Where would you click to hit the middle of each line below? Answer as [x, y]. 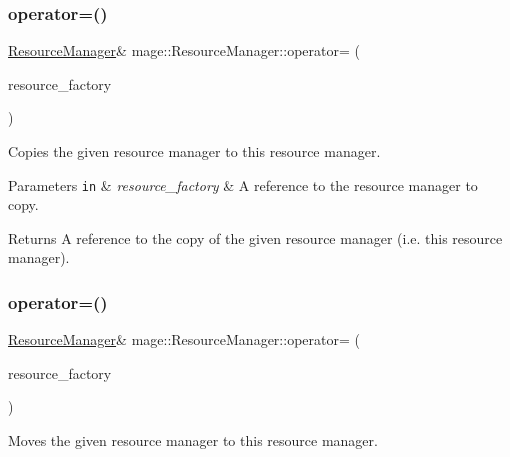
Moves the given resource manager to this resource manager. [193, 440]
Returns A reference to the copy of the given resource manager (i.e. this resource [255, 237]
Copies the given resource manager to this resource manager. [194, 151]
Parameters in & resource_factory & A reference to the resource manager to [243, 184]
